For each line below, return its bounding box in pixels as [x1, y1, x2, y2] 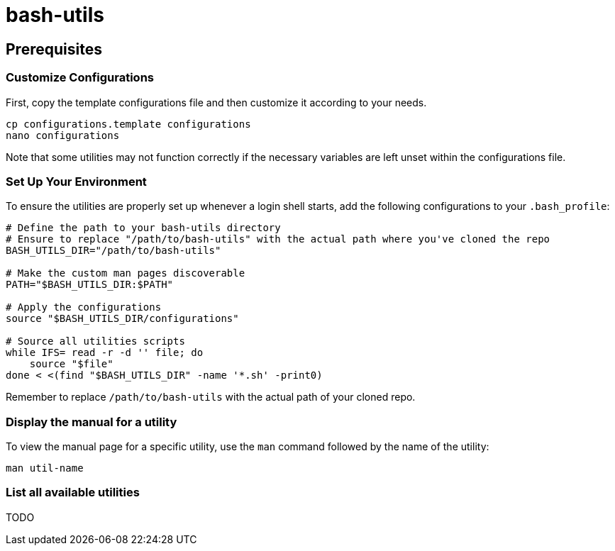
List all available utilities [6, 485, 140, 500]
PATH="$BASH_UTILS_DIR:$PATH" [6, 279, 174, 291]
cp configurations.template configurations [6, 118, 251, 130]
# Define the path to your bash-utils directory [6, 222, 281, 234]
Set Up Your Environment [6, 174, 147, 189]
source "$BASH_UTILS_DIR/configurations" [6, 313, 239, 325]
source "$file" [29, 358, 113, 370]
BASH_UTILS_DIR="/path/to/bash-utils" [6, 245, 221, 257]
